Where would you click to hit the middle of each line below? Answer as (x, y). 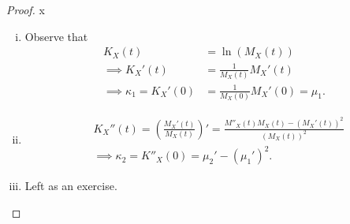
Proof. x (26, 9)
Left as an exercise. (71, 186)
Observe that (56, 36)
